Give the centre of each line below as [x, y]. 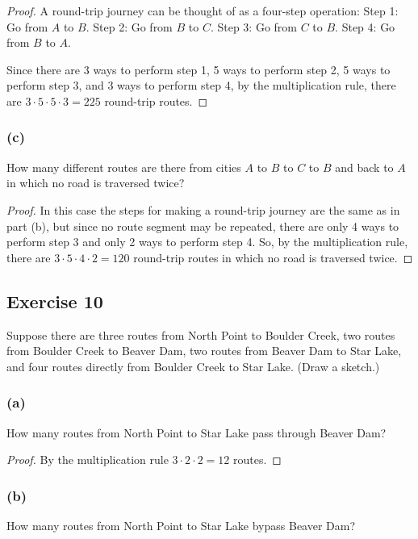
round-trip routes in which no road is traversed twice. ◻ [273, 257]
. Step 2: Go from [129, 26]
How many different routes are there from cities [124, 167]
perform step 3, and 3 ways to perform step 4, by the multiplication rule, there [201, 85]
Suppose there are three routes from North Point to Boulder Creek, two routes [201, 334]
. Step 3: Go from [253, 26]
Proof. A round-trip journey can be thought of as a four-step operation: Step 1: [203, 10]
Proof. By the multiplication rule [88, 460]
